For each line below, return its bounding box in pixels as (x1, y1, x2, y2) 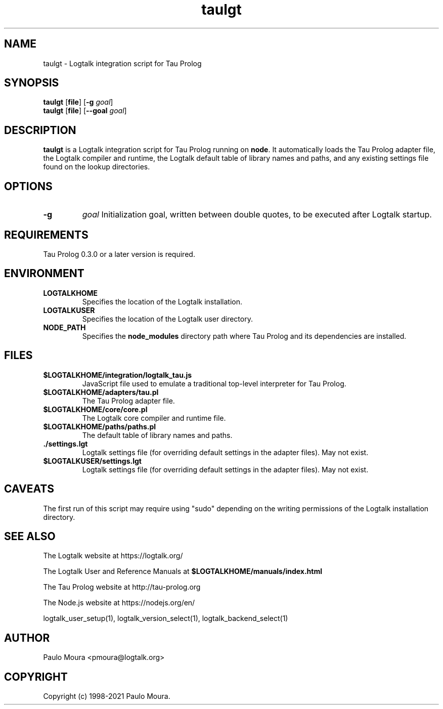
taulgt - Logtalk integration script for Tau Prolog (43, 59, 202, 68)
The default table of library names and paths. (82, 430, 233, 439)
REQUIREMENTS (4, 228, 88, 241)
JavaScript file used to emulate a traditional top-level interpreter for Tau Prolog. (82, 379, 346, 388)
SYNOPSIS (4, 76, 59, 90)
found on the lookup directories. (43, 162, 150, 171)
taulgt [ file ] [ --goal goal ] (43, 106, 127, 115)
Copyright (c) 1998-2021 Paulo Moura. (43, 692, 170, 701)
